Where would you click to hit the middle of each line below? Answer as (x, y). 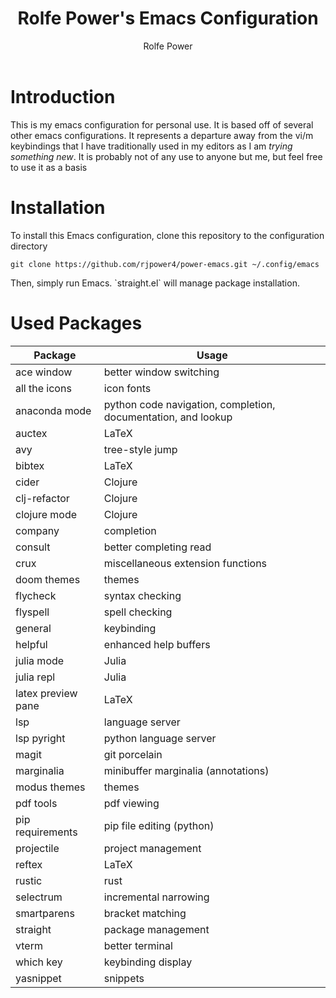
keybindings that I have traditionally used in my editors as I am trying (151, 146)
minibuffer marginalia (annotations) (186, 770)
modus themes (50, 787)
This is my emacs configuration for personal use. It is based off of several (162, 124)
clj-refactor (42, 498)
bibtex (30, 465)
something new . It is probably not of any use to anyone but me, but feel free (166, 156)
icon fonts (127, 388)
